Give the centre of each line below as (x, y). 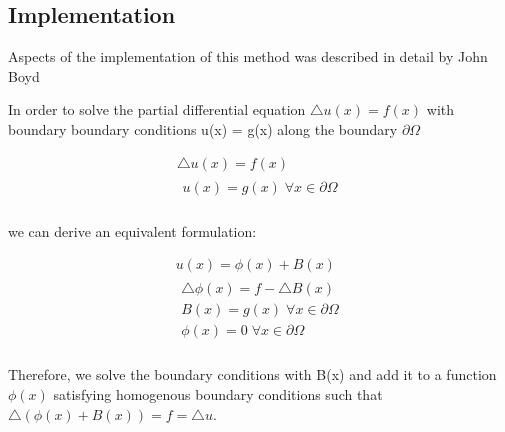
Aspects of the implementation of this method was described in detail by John (248, 56)
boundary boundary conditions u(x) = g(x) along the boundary (203, 128)
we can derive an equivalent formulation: (132, 230)
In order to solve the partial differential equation (157, 109)
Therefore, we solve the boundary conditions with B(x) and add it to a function (252, 374)
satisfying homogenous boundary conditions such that (218, 394)
